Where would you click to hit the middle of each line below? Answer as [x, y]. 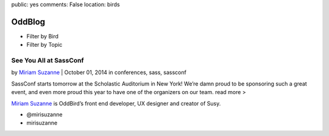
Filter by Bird [43, 36]
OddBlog [28, 22]
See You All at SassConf [48, 61]
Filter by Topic [44, 45]
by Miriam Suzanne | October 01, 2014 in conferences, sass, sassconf [99, 72]
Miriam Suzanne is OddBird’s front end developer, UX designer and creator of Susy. [116, 103]
